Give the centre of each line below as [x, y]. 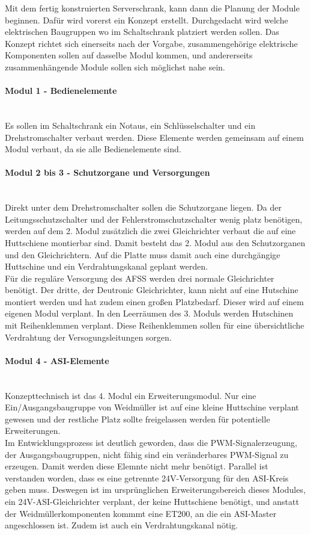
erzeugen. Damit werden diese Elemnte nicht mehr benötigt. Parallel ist [137, 466]
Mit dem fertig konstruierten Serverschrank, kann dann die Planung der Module [152, 8]
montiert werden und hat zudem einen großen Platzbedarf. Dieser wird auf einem [154, 301]
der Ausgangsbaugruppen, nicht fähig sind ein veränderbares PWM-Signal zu [147, 454]
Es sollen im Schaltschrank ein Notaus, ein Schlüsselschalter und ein [130, 125]
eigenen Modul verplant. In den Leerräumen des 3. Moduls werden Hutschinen [149, 313]
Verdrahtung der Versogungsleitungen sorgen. [88, 337]
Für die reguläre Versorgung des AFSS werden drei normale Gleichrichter [140, 278]
